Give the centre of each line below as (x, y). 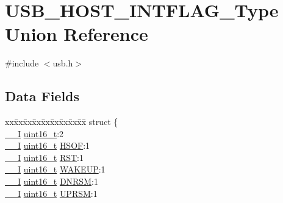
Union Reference (77, 34)
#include (22, 63)
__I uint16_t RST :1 (44, 157)
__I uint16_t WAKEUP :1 (55, 169)
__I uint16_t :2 (34, 133)
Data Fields (42, 96)
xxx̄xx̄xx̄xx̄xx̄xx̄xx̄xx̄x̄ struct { (62, 122)
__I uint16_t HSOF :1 (48, 145)
